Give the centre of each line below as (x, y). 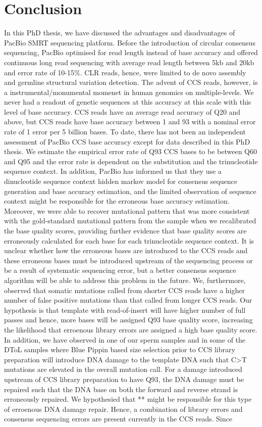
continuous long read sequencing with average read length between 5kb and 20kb (129, 62)
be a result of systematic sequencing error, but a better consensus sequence (120, 270)
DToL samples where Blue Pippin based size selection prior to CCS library (120, 349)
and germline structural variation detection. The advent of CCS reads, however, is (131, 82)
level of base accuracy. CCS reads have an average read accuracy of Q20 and (122, 111)
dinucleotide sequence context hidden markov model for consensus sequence (121, 181)
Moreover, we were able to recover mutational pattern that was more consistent (127, 210)
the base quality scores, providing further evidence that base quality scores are (125, 230)
